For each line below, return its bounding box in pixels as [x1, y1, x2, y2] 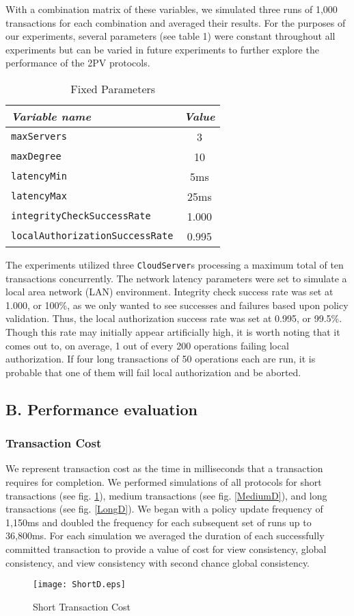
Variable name [11, 108, 91, 124]
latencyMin [11, 171, 67, 182]
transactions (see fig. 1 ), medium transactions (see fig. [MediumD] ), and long [5, 488, 327, 502]
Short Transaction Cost [33, 599, 131, 613]
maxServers [11, 131, 67, 143]
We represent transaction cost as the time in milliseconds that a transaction [5, 461, 323, 476]
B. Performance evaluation [5, 398, 198, 419]
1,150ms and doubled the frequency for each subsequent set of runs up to [5, 515, 312, 529]
